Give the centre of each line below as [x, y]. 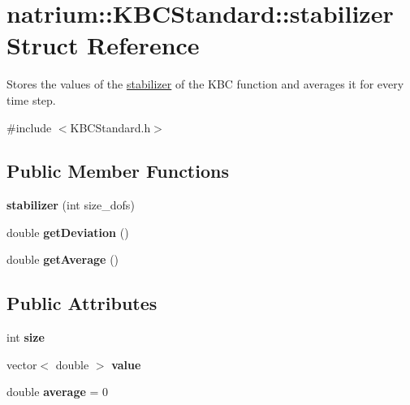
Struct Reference [103, 45]
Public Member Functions [118, 171]
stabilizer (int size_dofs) [71, 205]
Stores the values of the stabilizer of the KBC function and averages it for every [205, 84]
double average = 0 [58, 392]
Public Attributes [82, 303]
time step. [31, 99]
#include [29, 127]
